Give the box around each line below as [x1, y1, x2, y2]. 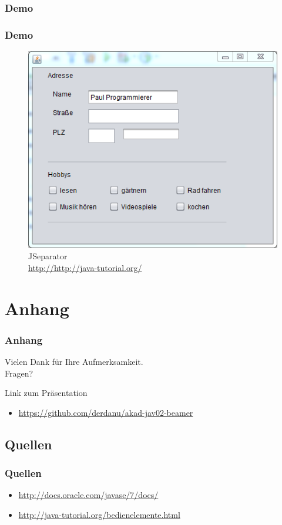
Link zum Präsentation [5, 387, 88, 399]
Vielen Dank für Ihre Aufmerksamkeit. [5, 355, 143, 367]
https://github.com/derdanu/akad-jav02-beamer [18, 406, 193, 418]
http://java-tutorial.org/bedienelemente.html [18, 508, 180, 520]
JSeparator [28, 250, 68, 262]
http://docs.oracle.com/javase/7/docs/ [18, 489, 159, 501]
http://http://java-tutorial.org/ [28, 261, 142, 273]
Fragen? [5, 367, 33, 379]
